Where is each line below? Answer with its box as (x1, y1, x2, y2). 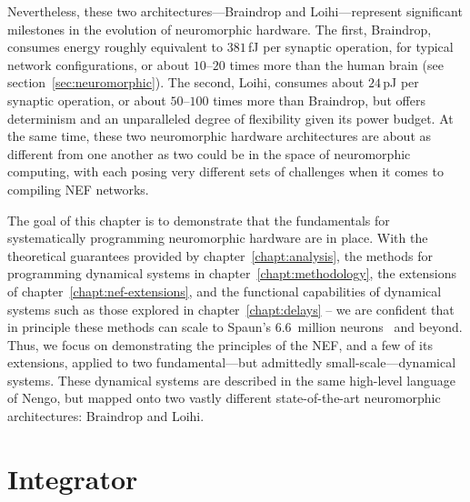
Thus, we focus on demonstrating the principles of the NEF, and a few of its (7, 335, 433, 354)
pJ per (383, 73, 419, 92)
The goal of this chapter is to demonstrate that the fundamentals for (7, 210, 390, 229)
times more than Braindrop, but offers (213, 90, 425, 109)
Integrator (7, 459, 138, 497)
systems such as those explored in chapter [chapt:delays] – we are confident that (7, 299, 455, 318)
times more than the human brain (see (229, 55, 444, 74)
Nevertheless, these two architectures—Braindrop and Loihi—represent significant (7, 2, 463, 20)
